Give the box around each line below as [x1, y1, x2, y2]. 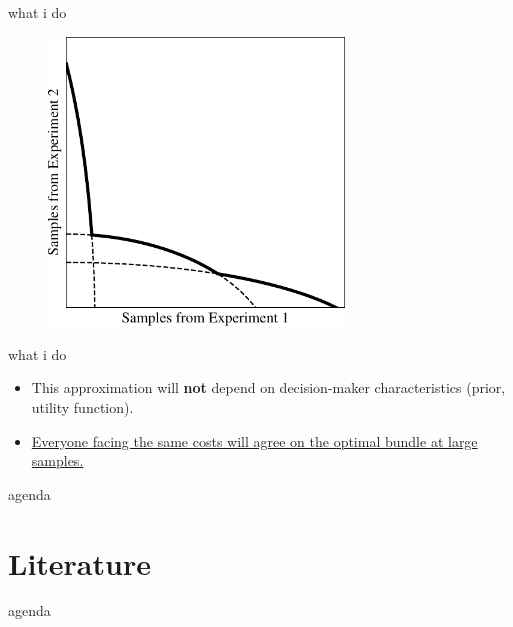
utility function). [31, 396, 134, 417]
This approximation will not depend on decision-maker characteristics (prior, [31, 377, 506, 398]
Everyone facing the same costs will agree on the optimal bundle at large [31, 430, 478, 451]
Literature [8, 542, 151, 583]
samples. [31, 450, 84, 471]
